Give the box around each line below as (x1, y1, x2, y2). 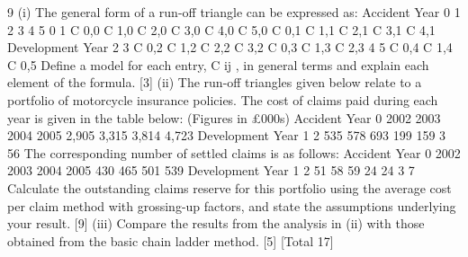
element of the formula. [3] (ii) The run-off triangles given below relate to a (7, 73, 422, 92)
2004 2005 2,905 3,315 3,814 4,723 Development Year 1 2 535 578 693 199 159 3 (7, 126, 446, 145)
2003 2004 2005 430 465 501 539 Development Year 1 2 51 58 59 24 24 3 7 (7, 161, 415, 180)
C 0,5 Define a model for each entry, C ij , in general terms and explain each (7, 55, 429, 74)
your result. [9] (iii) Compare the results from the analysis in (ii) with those (7, 214, 425, 233)
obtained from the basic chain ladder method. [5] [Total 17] (7, 231, 334, 250)
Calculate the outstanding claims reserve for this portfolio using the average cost (7, 178, 452, 197)
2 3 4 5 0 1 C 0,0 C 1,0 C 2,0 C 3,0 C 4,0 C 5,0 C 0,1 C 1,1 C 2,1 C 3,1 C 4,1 (7, 20, 436, 39)
